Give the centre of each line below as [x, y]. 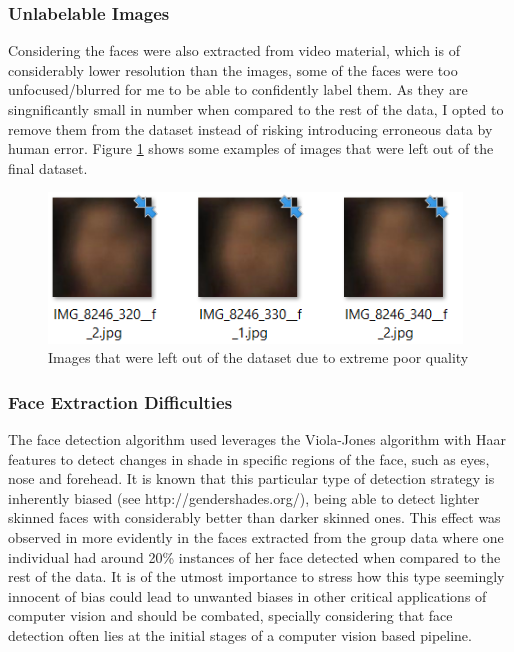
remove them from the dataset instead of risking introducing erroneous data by [250, 128]
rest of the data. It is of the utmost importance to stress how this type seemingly [256, 576]
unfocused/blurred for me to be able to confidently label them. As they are [238, 89]
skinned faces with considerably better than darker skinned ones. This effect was [254, 517]
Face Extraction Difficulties [120, 401]
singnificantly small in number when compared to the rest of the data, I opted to [256, 109]
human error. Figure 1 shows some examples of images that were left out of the [251, 148]
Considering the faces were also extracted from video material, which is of [234, 50]
